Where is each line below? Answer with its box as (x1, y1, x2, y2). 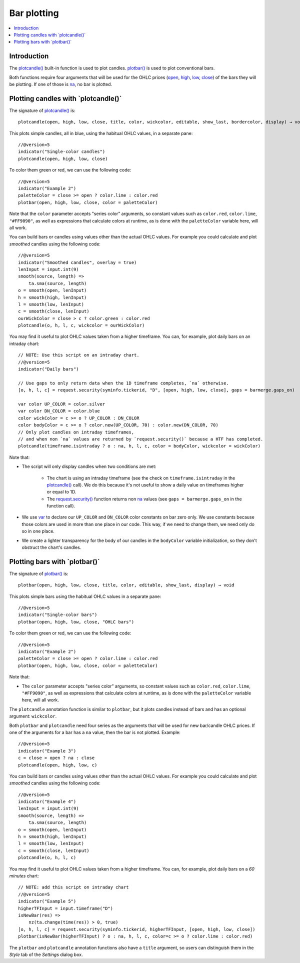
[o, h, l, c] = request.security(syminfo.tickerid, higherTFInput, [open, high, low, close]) (18, 926, 255, 932)
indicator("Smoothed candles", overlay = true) (18, 259, 137, 265)
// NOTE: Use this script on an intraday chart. (18, 352, 139, 358)
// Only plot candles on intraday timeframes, (18, 429, 134, 435)
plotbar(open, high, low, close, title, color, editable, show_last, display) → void (18, 582, 234, 588)
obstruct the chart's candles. (21, 544, 81, 550)
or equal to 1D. (46, 489, 76, 495)
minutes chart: (9, 872, 39, 878)
